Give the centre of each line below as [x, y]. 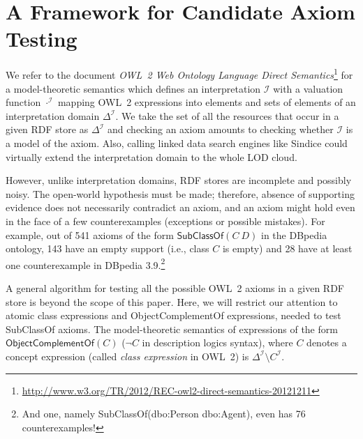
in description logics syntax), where [217, 342]
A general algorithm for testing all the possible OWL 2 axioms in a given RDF [175, 287]
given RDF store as [47, 129]
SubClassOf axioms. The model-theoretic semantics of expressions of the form [172, 329]
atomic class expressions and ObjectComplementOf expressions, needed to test [173, 315]
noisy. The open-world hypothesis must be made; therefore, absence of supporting [180, 193]
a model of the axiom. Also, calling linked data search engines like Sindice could [177, 143]
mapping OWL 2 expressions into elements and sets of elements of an [207, 102]
